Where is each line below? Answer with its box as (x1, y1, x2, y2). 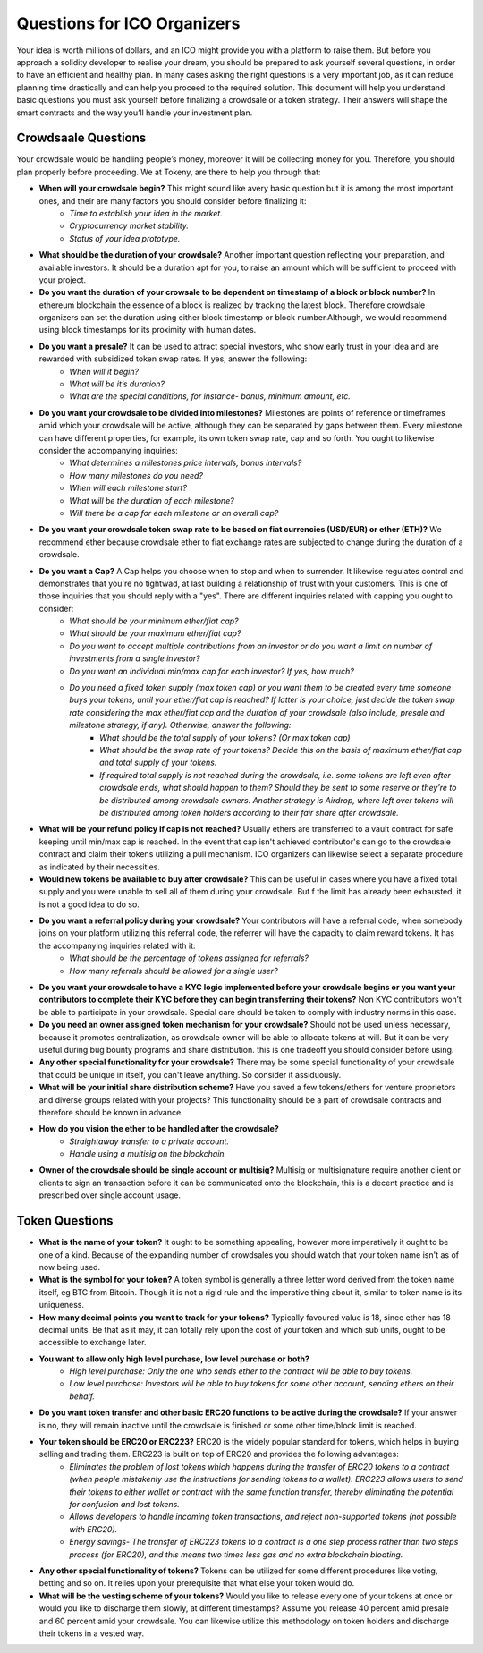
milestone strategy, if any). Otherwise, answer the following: (69, 720, 292, 731)
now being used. (38, 1261, 101, 1272)
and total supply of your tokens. (99, 757, 217, 768)
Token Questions (16, 1213, 114, 1229)
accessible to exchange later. (38, 1337, 147, 1348)
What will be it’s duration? (69, 378, 165, 389)
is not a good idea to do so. (38, 899, 140, 910)
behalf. (69, 1391, 96, 1402)
